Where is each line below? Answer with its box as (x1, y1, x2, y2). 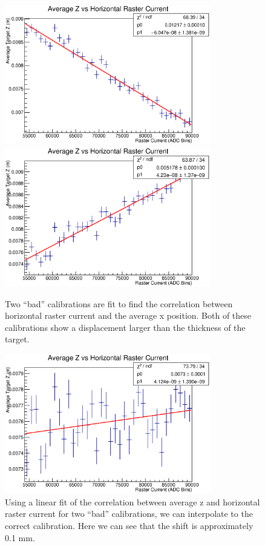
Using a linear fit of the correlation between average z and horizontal (5, 495, 260, 508)
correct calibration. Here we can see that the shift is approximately (5, 519, 254, 531)
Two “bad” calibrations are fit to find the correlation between (5, 297, 233, 310)
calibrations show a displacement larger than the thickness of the (5, 321, 246, 333)
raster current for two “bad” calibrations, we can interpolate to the (5, 507, 253, 520)
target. (5, 333, 30, 345)
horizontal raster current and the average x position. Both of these (5, 309, 252, 322)
